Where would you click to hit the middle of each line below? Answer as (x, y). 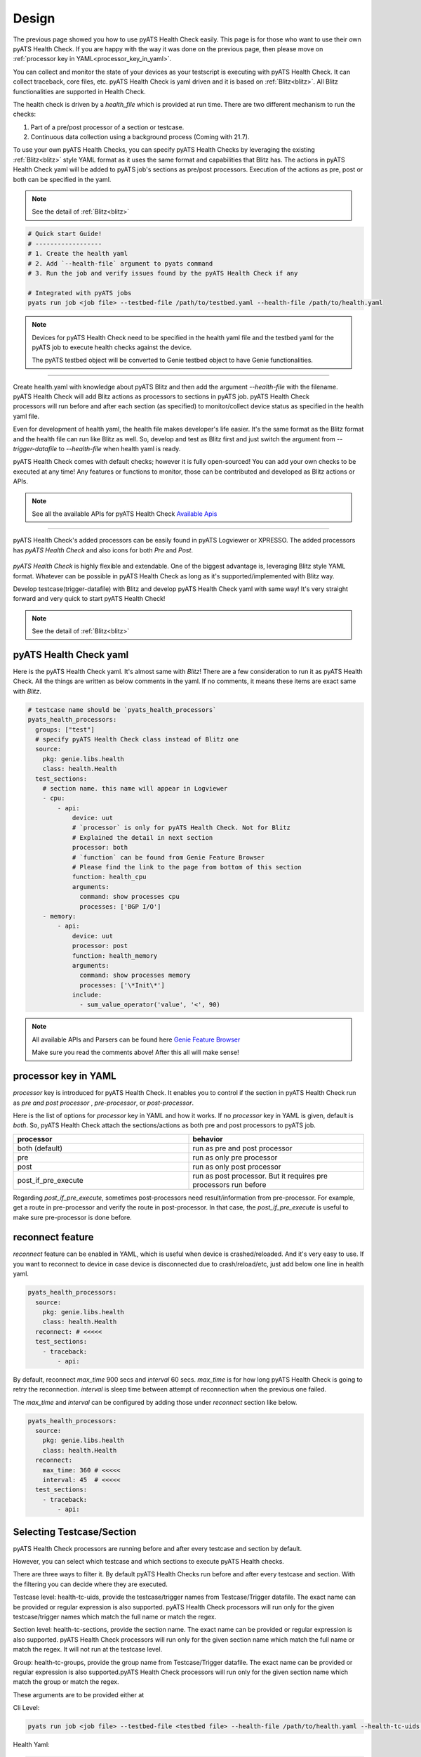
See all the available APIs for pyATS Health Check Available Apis (125, 514)
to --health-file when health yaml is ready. (120, 449)
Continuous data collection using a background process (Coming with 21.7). (140, 137)
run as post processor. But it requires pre (260, 1176)
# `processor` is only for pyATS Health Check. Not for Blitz (181, 828)
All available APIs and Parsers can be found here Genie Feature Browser (136, 1039)
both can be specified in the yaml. (62, 179)
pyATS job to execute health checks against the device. (112, 347)
